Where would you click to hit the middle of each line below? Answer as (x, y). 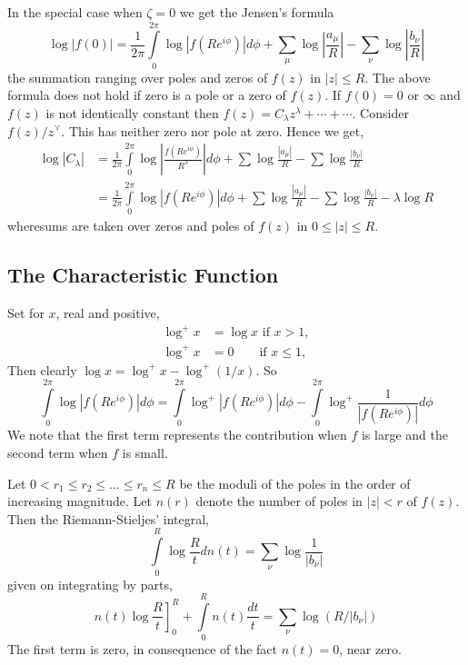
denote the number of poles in (279, 501)
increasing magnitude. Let (80, 501)
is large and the (404, 435)
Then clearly (42, 369)
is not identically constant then (132, 112)
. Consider (380, 112)
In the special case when (75, 12)
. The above (398, 77)
